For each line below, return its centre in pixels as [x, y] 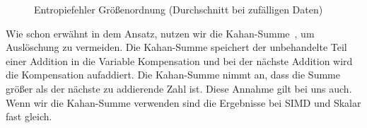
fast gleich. [29, 116]
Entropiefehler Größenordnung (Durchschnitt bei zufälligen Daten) [179, 9]
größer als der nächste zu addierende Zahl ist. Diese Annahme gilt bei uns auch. [179, 88]
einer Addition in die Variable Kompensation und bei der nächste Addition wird [179, 60]
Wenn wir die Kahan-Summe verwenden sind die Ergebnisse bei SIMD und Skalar [183, 102]
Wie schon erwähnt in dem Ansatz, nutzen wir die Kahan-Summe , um [160, 33]
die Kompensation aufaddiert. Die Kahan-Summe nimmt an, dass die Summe [173, 75]
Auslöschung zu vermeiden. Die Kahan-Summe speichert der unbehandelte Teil [176, 47]
